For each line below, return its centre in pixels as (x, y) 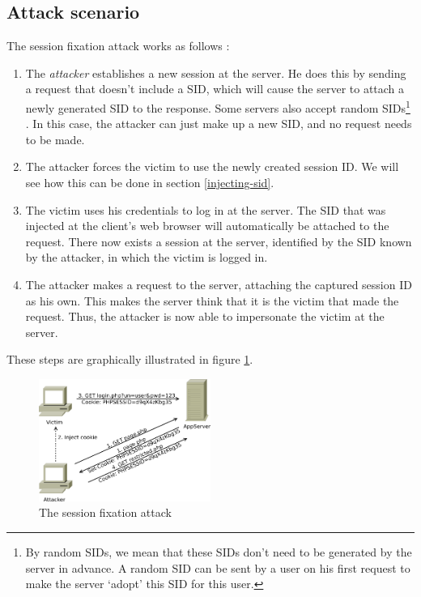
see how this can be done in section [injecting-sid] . (150, 183)
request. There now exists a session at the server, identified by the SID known (219, 241)
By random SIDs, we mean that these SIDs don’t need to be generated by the (219, 551)
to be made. (55, 139)
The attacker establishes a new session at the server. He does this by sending (216, 72)
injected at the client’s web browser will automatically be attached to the (207, 226)
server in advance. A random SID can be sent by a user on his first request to (218, 567)
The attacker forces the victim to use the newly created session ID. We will (212, 166)
